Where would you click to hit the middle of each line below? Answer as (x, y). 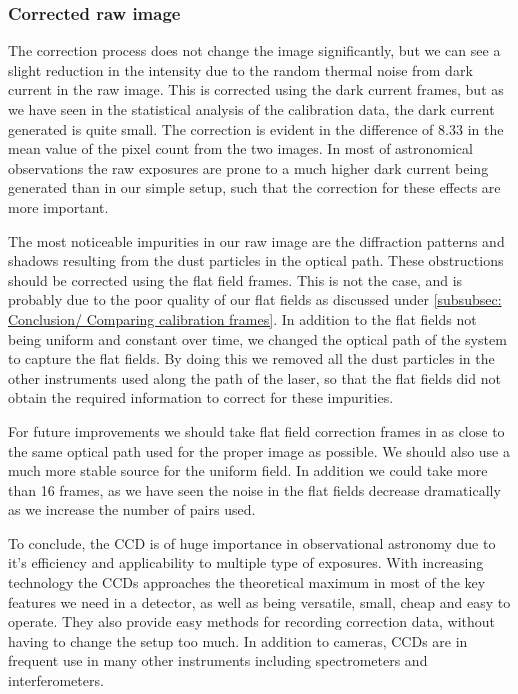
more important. (58, 206)
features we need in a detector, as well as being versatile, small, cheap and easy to (259, 601)
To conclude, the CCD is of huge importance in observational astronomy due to (252, 542)
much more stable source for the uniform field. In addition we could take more (248, 470)
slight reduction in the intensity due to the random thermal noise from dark (240, 69)
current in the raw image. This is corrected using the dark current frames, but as (256, 89)
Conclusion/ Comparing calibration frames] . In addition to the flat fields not (242, 318)
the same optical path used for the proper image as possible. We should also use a (259, 450)
